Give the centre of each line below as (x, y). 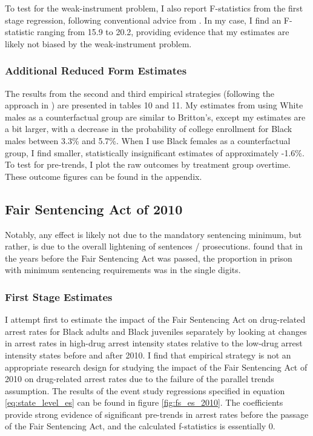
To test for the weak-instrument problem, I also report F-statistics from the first (154, 8)
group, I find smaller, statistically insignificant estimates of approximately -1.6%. (155, 152)
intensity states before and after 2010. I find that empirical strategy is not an (148, 355)
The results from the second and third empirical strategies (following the (140, 93)
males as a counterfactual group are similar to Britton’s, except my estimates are (155, 117)
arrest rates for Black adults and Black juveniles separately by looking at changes (156, 331)
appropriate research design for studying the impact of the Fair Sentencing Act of (156, 367)
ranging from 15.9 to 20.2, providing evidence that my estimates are (163, 32)
